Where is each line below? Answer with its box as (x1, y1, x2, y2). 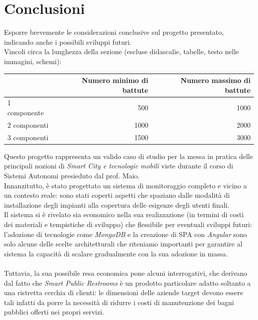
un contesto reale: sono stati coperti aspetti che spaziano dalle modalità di (4, 190, 230, 200)
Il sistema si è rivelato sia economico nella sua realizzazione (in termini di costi (4, 209, 244, 220)
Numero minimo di (81, 75, 148, 85)
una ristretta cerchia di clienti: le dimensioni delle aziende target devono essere (4, 287, 243, 298)
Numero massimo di (180, 75, 251, 85)
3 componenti (7, 132, 49, 142)
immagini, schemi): (4, 56, 62, 66)
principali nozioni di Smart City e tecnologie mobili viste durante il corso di (4, 160, 233, 171)
